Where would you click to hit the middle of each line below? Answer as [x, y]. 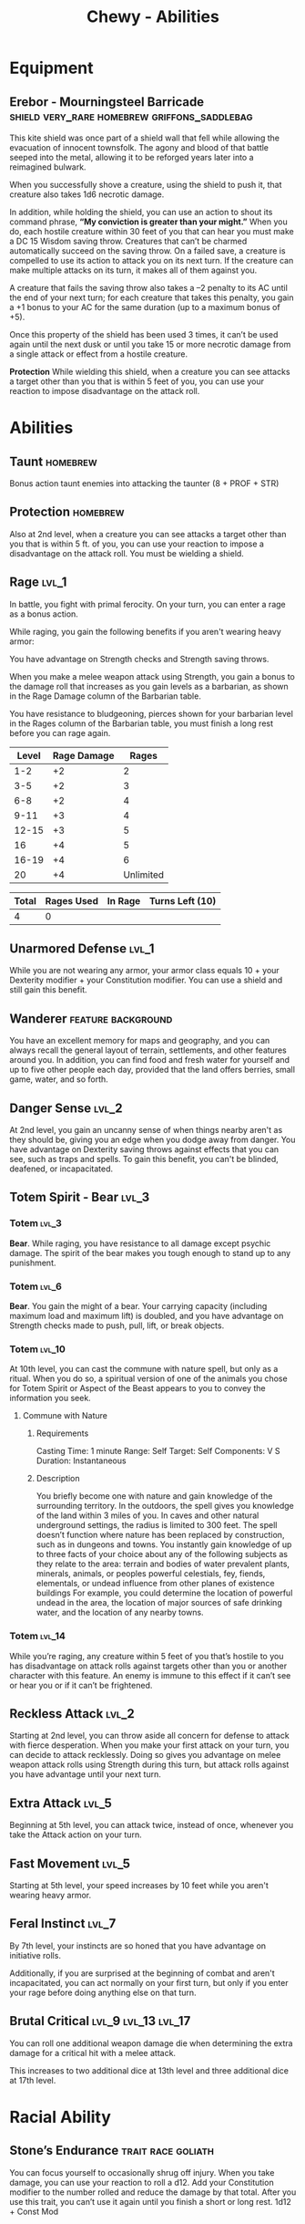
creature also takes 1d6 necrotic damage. [87, 194]
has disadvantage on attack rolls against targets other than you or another [148, 1666]
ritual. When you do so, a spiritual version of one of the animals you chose [149, 1378]
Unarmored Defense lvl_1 [82, 949]
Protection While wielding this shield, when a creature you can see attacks [150, 372]
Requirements [62, 1433]
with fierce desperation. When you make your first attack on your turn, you [149, 1745]
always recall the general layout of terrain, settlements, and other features [148, 1050]
